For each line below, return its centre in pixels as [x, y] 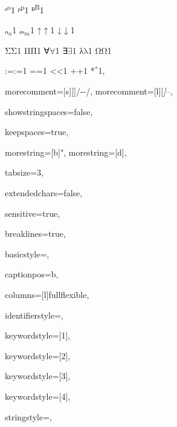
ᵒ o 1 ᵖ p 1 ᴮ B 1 [24, 9]
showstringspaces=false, [49, 111]
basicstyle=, [27, 253]
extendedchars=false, [44, 193]
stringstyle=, [28, 416]
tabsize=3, [24, 172]
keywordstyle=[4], [38, 396]
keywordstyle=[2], [38, 355]
